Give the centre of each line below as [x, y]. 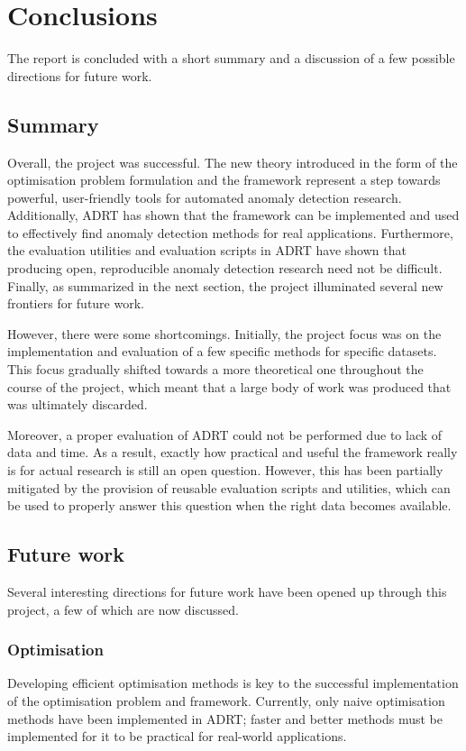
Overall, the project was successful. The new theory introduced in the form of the [233, 162]
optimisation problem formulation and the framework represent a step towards [224, 180]
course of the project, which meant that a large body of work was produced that [229, 386]
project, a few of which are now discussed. [123, 609]
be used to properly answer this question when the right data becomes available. [229, 505]
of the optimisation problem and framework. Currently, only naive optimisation [226, 701]
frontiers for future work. [76, 303]
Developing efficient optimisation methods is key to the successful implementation [233, 683]
